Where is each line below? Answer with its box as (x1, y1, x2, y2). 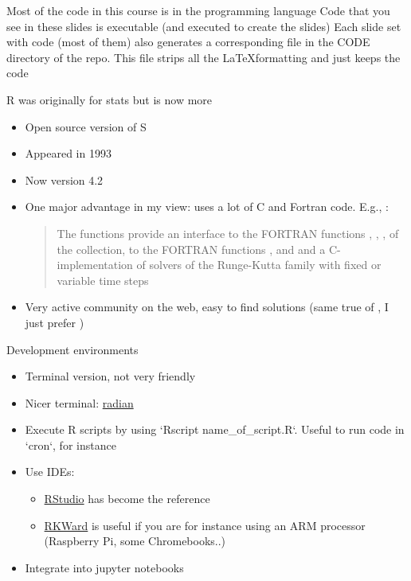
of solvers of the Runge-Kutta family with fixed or (136, 256, 382, 273)
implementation (57, 256, 133, 273)
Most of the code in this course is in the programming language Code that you (6, 2, 390, 18)
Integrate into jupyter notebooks (25, 559, 184, 575)
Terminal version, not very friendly (25, 368, 196, 384)
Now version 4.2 (25, 171, 104, 188)
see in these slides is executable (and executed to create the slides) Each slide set (6, 18, 401, 34)
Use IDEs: (25, 463, 75, 480)
